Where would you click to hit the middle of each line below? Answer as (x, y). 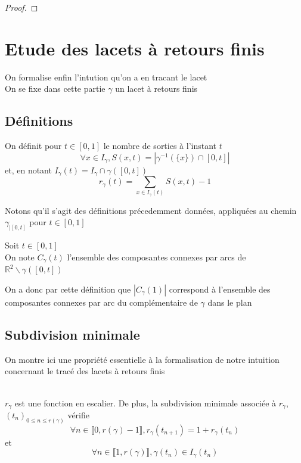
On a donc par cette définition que (68, 289)
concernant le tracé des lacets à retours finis (85, 371)
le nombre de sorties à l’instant (160, 146)
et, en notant (28, 170)
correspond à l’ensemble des (220, 289)
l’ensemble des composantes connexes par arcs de (156, 257)
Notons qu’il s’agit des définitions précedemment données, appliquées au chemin (151, 210)
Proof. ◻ (21, 7)
